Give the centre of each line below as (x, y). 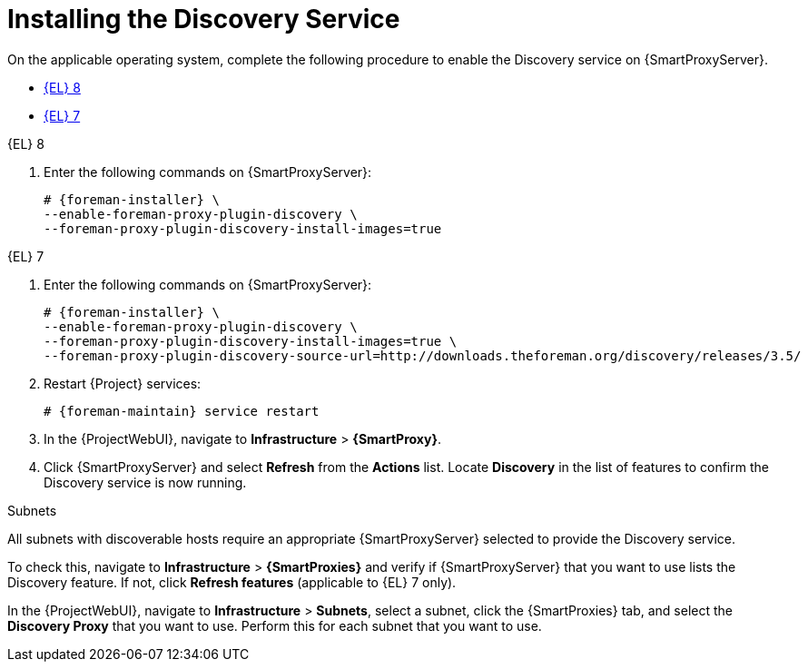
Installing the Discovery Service (204, 19)
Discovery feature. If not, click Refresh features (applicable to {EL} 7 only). (232, 582)
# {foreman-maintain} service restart (182, 411)
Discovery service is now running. (145, 482)
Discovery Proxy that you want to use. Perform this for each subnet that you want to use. (275, 625)
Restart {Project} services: (123, 383)
